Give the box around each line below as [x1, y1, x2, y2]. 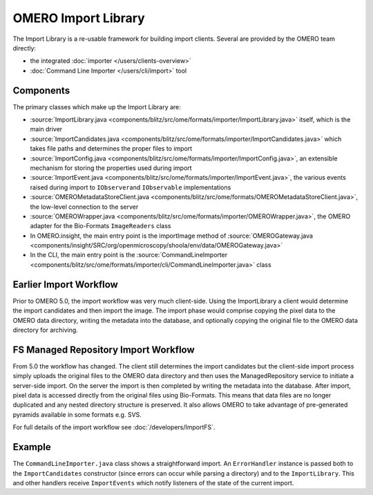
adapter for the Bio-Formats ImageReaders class [30, 222, 172, 230]
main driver [30, 125, 63, 133]
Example [12, 441, 51, 453]
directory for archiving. [12, 326, 79, 334]
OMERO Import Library [12, 10, 145, 26]
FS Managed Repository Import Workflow [12, 344, 195, 355]
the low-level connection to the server [30, 203, 139, 211]
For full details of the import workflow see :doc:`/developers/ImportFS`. [12, 423, 216, 431]
